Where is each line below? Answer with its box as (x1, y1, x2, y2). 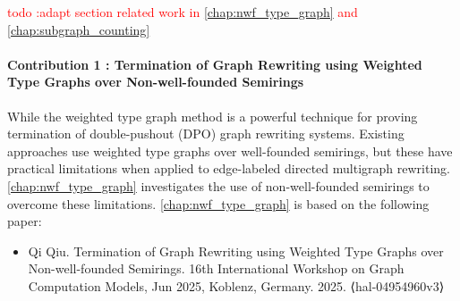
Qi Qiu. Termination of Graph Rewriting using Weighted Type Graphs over (28, 241, 444, 260)
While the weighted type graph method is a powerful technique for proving (7, 106, 418, 125)
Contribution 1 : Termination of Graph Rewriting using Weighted (7, 54, 422, 73)
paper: (7, 212, 42, 230)
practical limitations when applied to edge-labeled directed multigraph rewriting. (7, 159, 450, 178)
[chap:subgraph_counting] (7, 20, 150, 38)
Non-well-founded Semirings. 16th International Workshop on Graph (28, 259, 405, 278)
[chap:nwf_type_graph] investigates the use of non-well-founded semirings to (7, 176, 430, 195)
